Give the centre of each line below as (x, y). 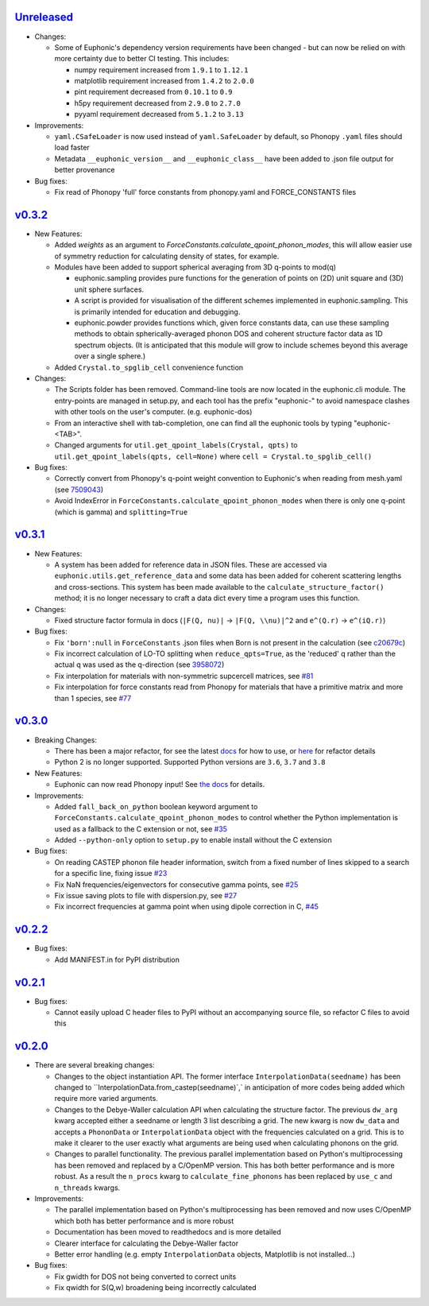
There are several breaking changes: (95, 1065)
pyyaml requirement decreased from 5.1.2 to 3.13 (159, 114)
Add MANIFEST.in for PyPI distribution (117, 959)
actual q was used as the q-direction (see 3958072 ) (139, 665)
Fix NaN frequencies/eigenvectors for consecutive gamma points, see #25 (176, 884)
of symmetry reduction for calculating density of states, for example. (167, 256)
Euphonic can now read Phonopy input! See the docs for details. (160, 785)
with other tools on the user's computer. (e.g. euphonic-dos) (153, 412)
